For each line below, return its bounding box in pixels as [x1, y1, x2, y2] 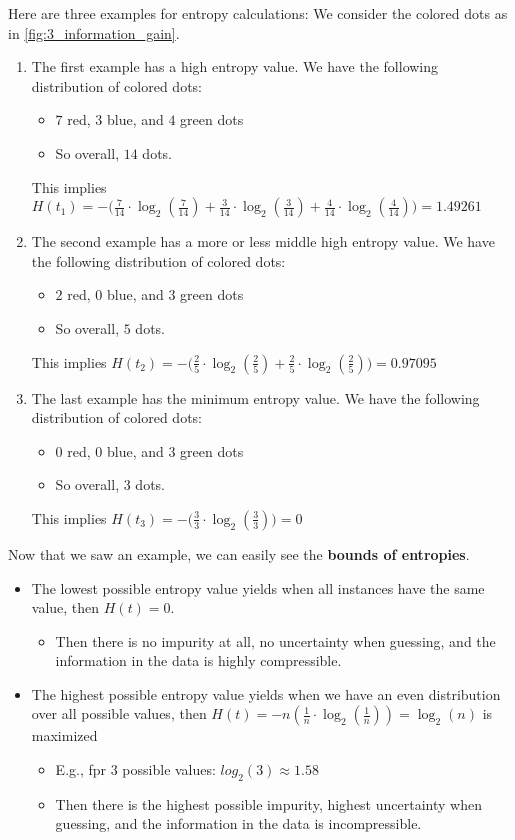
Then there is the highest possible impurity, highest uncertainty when [55, 793, 482, 814]
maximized [31, 725, 98, 746]
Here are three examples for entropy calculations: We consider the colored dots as [8, 3, 508, 23]
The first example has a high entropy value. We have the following [31, 56, 439, 77]
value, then [31, 597, 100, 618]
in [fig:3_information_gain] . [8, 22, 180, 43]
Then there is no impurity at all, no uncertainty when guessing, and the [55, 630, 496, 651]
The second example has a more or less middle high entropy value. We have [31, 231, 495, 252]
